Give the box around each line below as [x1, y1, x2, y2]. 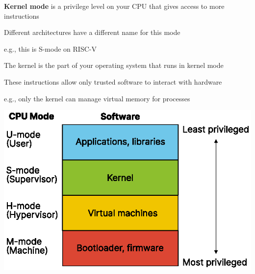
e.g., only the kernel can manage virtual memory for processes [4, 93, 190, 103]
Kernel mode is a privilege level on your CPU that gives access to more [4, 1, 225, 11]
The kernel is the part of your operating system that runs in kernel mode [4, 60, 224, 70]
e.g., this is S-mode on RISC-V [4, 43, 97, 54]
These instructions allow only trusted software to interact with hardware [4, 76, 222, 87]
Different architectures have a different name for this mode [4, 27, 180, 37]
